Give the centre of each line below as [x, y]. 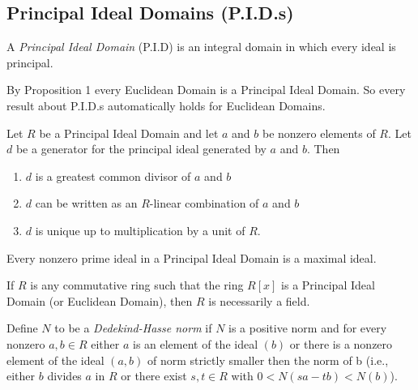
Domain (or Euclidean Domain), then [100, 300]
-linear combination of [204, 203]
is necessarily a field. [259, 300]
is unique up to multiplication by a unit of [140, 230]
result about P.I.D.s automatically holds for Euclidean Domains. [166, 105]
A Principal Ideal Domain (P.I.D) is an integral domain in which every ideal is [201, 47]
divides [64, 376]
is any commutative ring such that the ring [137, 285]
